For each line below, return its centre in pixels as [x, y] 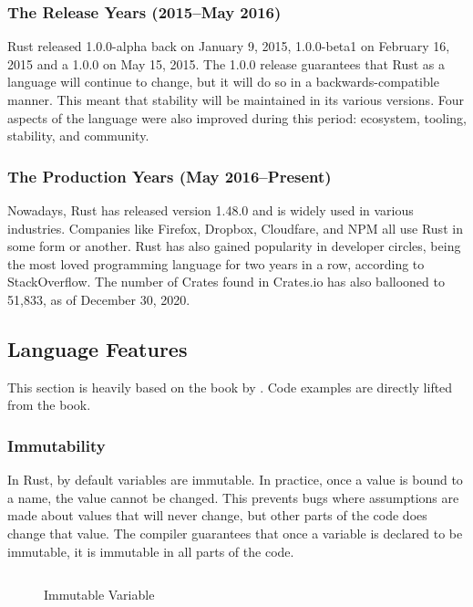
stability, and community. [78, 136]
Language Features [98, 348]
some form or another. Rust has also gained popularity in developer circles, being [234, 246]
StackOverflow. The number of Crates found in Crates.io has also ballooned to [226, 282]
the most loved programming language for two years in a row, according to [216, 263]
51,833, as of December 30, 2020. [99, 299]
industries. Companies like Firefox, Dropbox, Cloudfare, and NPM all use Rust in [235, 228]
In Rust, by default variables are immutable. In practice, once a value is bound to [235, 480]
